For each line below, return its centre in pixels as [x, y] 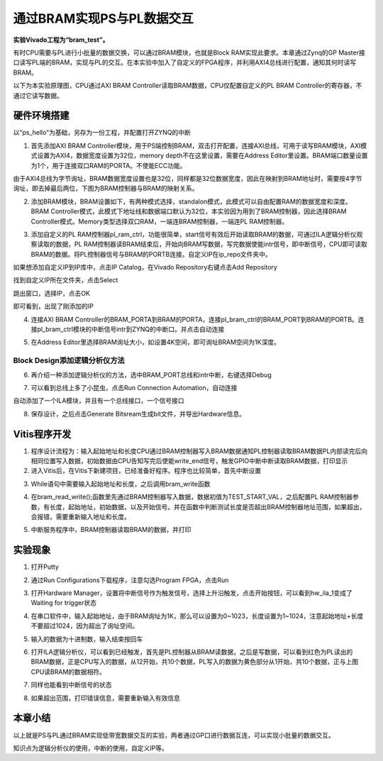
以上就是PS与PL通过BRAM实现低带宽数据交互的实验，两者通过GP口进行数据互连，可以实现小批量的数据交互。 [174, 735]
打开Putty [45, 567]
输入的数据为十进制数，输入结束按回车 [87, 639]
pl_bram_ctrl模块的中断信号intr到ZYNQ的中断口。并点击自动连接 [131, 329]
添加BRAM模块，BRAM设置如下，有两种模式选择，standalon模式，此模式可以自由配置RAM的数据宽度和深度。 [191, 201]
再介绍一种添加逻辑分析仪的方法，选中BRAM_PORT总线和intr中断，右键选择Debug [151, 374]
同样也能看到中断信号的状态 [71, 685]
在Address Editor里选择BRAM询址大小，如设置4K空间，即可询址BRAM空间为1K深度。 [155, 342]
